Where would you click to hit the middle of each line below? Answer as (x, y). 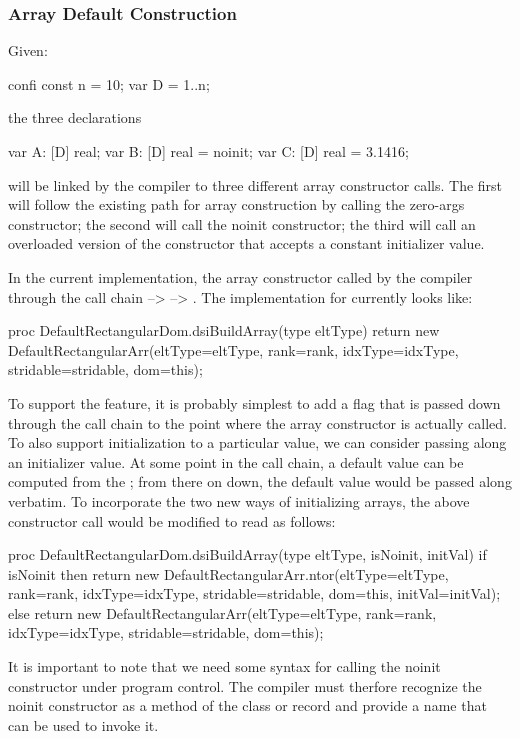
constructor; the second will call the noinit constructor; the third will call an (242, 223)
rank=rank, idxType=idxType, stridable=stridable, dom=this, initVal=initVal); (254, 593)
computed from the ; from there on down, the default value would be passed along (260, 481)
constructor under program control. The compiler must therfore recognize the (245, 685)
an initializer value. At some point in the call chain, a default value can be (236, 461)
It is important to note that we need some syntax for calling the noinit (224, 666)
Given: (28, 50)
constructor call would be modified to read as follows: (172, 520)
